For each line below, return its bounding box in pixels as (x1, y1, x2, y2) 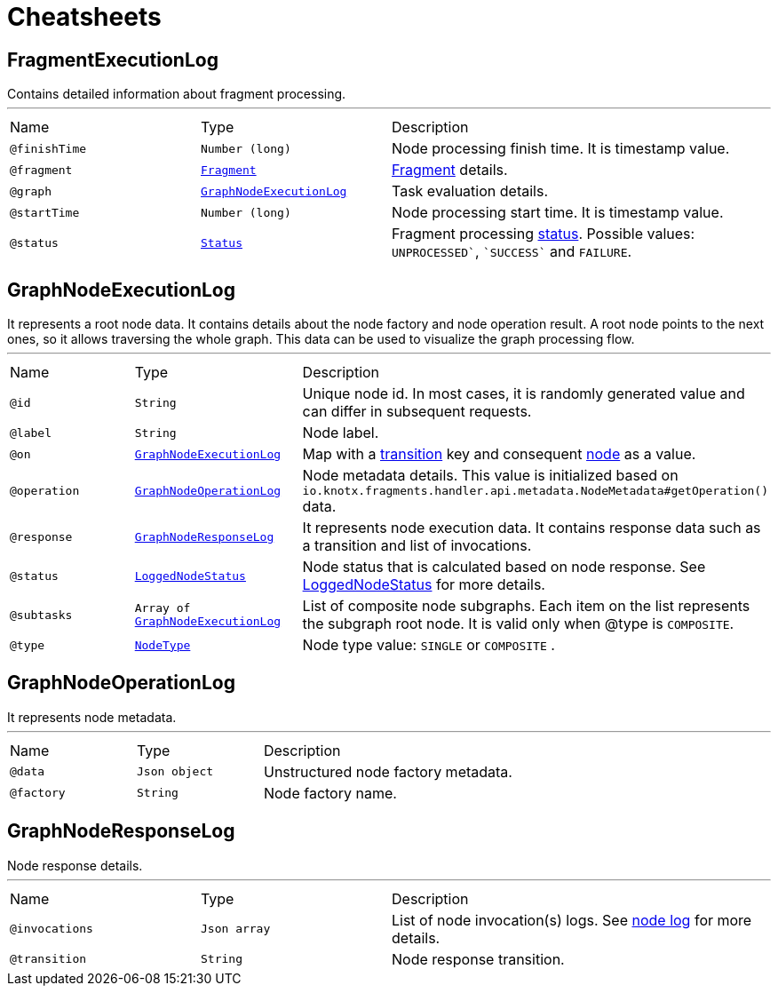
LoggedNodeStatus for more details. (302, 576, 545, 594)
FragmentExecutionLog (7, 48, 218, 71)
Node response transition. (392, 949, 565, 968)
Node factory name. (263, 783, 397, 802)
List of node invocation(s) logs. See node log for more (392, 910, 752, 929)
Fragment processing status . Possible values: (392, 225, 695, 243)
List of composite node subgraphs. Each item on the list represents (302, 597, 750, 616)
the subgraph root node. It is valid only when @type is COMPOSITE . (302, 615, 734, 633)
